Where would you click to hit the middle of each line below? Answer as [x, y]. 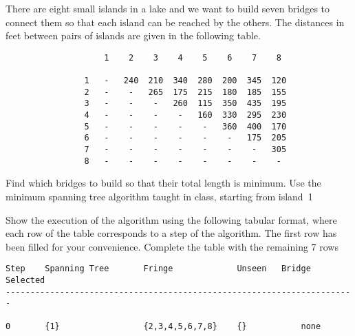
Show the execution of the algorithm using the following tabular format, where [171, 219]
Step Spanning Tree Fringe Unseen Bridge [158, 269]
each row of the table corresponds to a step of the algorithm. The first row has [171, 233]
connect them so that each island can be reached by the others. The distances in [175, 22]
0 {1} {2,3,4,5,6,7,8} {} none [163, 326]
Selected [25, 280]
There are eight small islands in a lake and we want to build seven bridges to [168, 8]
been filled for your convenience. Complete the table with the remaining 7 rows [172, 246]
